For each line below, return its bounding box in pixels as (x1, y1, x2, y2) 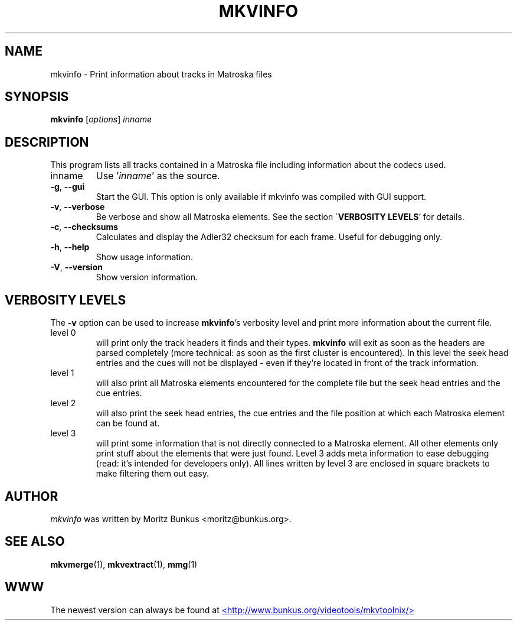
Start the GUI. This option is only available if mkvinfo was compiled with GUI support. (96, 192, 427, 202)
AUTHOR (5, 488, 58, 504)
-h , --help (50, 242, 90, 252)
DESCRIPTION (5, 134, 89, 150)
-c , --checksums (50, 222, 119, 232)
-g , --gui (50, 182, 85, 192)
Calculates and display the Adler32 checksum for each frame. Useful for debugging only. (96, 232, 443, 242)
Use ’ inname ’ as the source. (96, 170, 220, 182)
